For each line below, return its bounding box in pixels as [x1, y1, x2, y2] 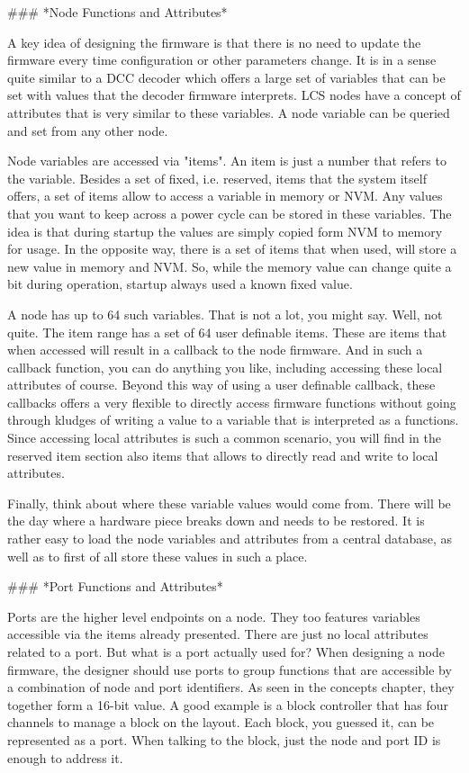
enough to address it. [7, 748, 123, 767]
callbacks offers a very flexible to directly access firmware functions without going [7, 392, 456, 411]
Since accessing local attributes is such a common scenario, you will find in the [7, 428, 441, 447]
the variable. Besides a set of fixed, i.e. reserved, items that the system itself [7, 168, 427, 187]
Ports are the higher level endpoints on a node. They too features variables [7, 607, 420, 625]
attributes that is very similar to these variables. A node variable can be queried [7, 103, 450, 121]
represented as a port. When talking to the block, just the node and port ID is [7, 730, 441, 749]
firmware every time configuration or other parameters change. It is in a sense [7, 50, 437, 69]
